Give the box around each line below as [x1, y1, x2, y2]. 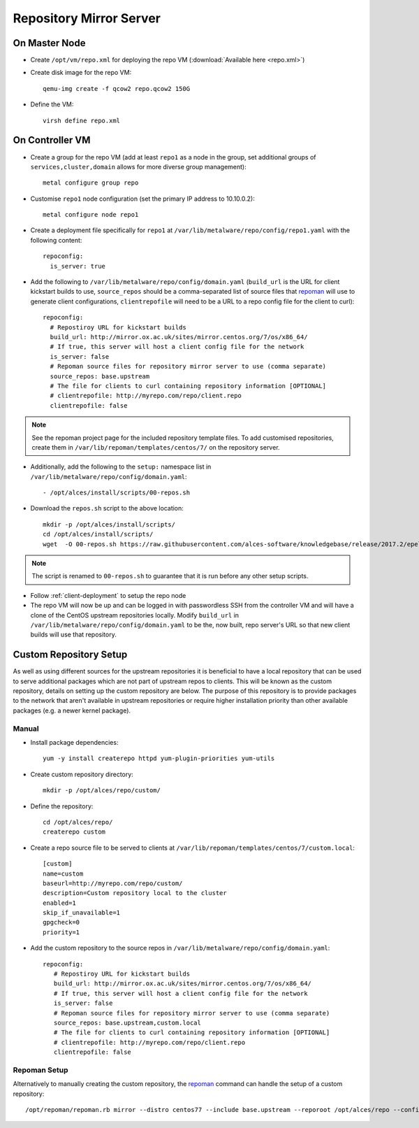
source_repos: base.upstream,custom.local [53, 1018, 202, 1027]
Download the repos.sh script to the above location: [30, 504, 184, 513]
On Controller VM [13, 134, 91, 146]
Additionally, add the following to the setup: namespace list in [30, 462, 212, 471]
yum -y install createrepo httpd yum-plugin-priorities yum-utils [43, 755, 275, 762]
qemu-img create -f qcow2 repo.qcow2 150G [43, 85, 191, 92]
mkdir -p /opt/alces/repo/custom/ [43, 787, 161, 794]
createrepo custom [43, 828, 106, 836]
